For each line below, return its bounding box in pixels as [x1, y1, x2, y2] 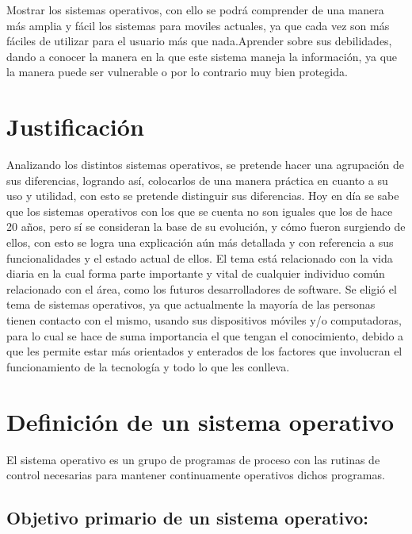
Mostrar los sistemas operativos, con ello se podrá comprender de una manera [6, 2, 384, 17]
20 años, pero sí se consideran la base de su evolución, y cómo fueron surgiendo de [6, 218, 406, 235]
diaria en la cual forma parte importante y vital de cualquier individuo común [6, 265, 385, 282]
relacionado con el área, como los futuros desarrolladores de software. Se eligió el [6, 280, 397, 297]
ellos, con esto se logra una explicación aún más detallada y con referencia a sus [6, 234, 394, 251]
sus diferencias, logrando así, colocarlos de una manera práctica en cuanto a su [6, 171, 388, 188]
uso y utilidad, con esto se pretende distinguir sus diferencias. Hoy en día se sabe [6, 187, 399, 204]
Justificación [6, 110, 144, 143]
